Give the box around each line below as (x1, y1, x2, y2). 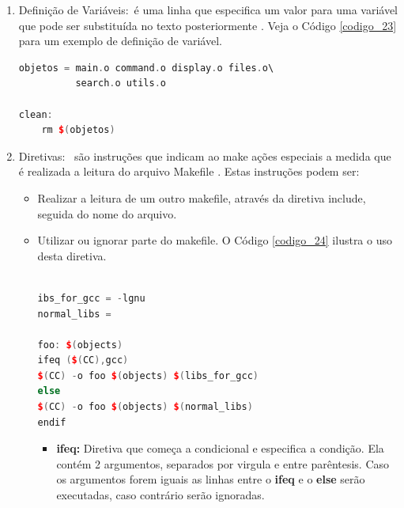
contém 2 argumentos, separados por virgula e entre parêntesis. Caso (56, 455, 390, 472)
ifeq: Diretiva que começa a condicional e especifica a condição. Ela (56, 440, 384, 457)
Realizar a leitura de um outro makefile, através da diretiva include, (37, 189, 366, 206)
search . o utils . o (75, 78, 166, 89)
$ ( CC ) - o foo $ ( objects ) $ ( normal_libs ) (37, 401, 253, 413)
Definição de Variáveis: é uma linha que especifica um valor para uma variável (18, 2, 398, 17)
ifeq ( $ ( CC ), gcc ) (37, 354, 129, 366)
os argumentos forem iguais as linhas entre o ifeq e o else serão (56, 471, 365, 487)
